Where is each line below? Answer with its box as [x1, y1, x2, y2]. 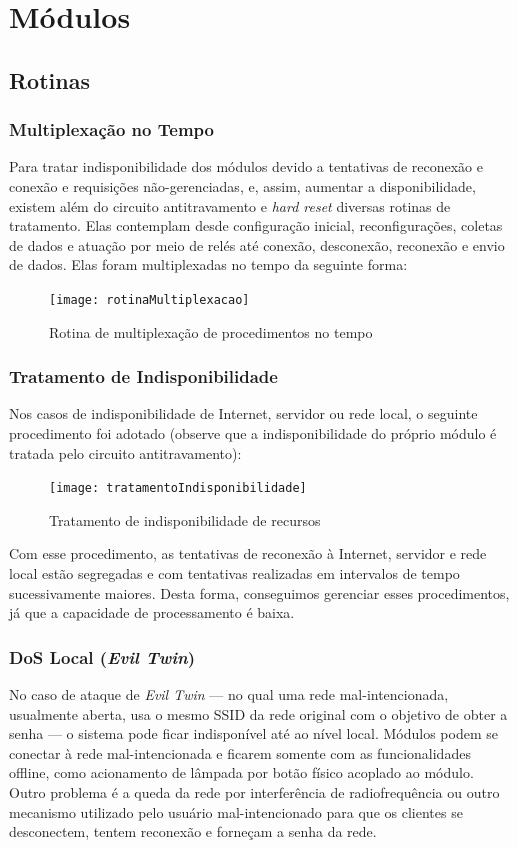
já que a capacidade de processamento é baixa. [9, 602, 295, 623]
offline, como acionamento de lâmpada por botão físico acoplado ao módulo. [9, 762, 474, 783]
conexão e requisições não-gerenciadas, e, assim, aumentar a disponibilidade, [9, 175, 476, 196]
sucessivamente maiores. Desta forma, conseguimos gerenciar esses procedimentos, [9, 582, 510, 603]
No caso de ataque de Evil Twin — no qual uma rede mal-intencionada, [9, 684, 449, 705]
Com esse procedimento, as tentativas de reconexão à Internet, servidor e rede [9, 543, 487, 564]
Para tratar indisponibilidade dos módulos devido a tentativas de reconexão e [9, 156, 483, 177]
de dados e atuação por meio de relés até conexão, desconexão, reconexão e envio [9, 234, 505, 255]
